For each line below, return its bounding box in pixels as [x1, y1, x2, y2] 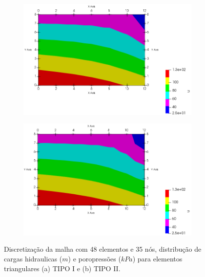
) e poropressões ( [68, 253, 121, 263]
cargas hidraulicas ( [4, 253, 62, 263]
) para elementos [132, 253, 183, 263]
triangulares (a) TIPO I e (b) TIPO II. [4, 263, 121, 273]
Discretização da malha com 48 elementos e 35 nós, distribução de [4, 244, 202, 254]
